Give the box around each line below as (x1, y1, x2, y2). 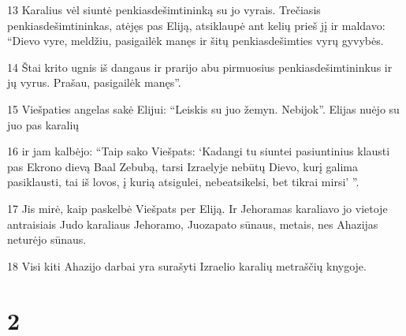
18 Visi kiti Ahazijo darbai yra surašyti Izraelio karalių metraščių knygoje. (7, 257, 367, 274)
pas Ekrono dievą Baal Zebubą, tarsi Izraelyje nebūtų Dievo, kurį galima (7, 158, 359, 174)
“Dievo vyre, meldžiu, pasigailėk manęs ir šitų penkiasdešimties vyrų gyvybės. (7, 32, 384, 49)
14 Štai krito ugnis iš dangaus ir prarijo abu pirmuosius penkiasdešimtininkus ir (7, 58, 393, 75)
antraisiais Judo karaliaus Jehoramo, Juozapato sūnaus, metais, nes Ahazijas (7, 215, 378, 232)
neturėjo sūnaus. (7, 231, 87, 248)
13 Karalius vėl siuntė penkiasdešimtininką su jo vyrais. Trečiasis (7, 2, 321, 17)
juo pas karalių (7, 116, 80, 133)
